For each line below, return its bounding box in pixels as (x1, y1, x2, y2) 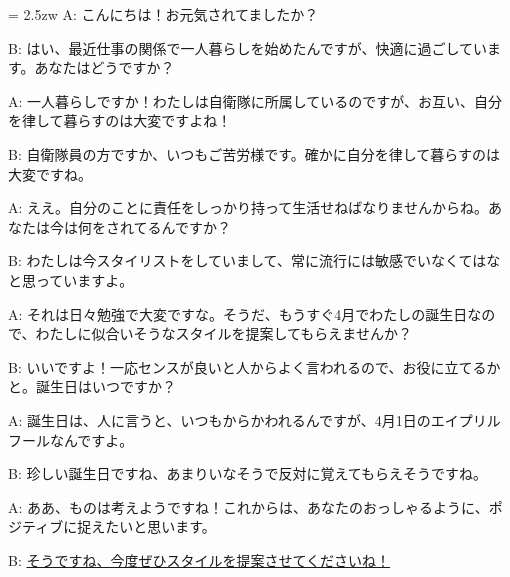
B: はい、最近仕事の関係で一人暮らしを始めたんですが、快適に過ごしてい (8, 37, 488, 58)
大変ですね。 (8, 163, 92, 184)
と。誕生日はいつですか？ (8, 376, 176, 397)
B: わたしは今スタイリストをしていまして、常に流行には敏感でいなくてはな (8, 250, 501, 271)
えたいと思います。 (91, 516, 216, 537)
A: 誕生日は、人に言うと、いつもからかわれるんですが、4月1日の (8, 409, 431, 430)
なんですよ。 (49, 429, 134, 450)
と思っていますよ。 (8, 269, 134, 290)
